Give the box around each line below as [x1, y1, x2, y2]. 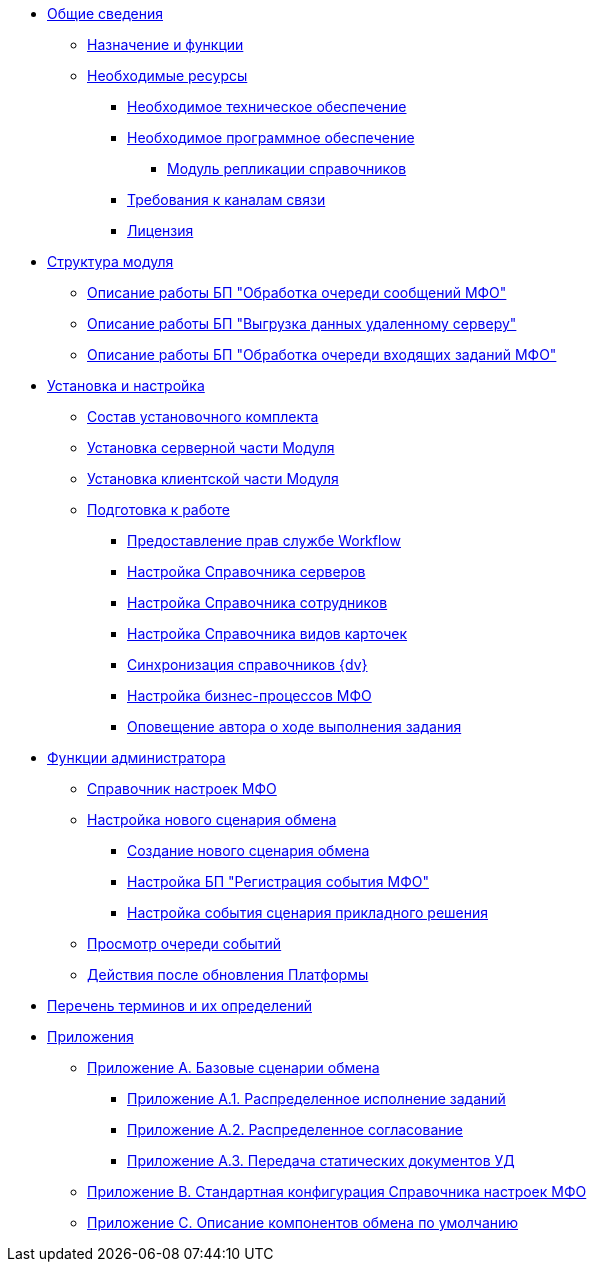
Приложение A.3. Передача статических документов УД [127, 1152, 515, 1169]
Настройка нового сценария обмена [87, 811, 337, 828]
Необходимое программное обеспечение [127, 129, 415, 146]
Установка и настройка [47, 377, 205, 394]
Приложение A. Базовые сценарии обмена [87, 1059, 380, 1076]
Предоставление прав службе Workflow [127, 532, 401, 549]
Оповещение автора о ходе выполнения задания [127, 718, 462, 735]
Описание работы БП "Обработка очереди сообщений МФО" [87, 284, 507, 301]
